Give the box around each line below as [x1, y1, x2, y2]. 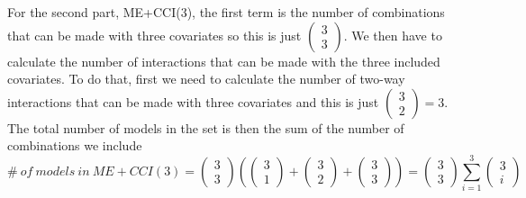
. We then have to [343, 25, 442, 44]
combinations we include [7, 136, 142, 155]
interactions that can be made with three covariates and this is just [7, 92, 379, 111]
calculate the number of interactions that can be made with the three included [7, 51, 440, 70]
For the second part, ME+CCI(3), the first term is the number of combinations [7, 3, 445, 21]
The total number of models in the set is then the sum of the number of [7, 118, 404, 137]
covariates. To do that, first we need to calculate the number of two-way [7, 69, 405, 88]
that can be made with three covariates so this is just [7, 25, 302, 44]
